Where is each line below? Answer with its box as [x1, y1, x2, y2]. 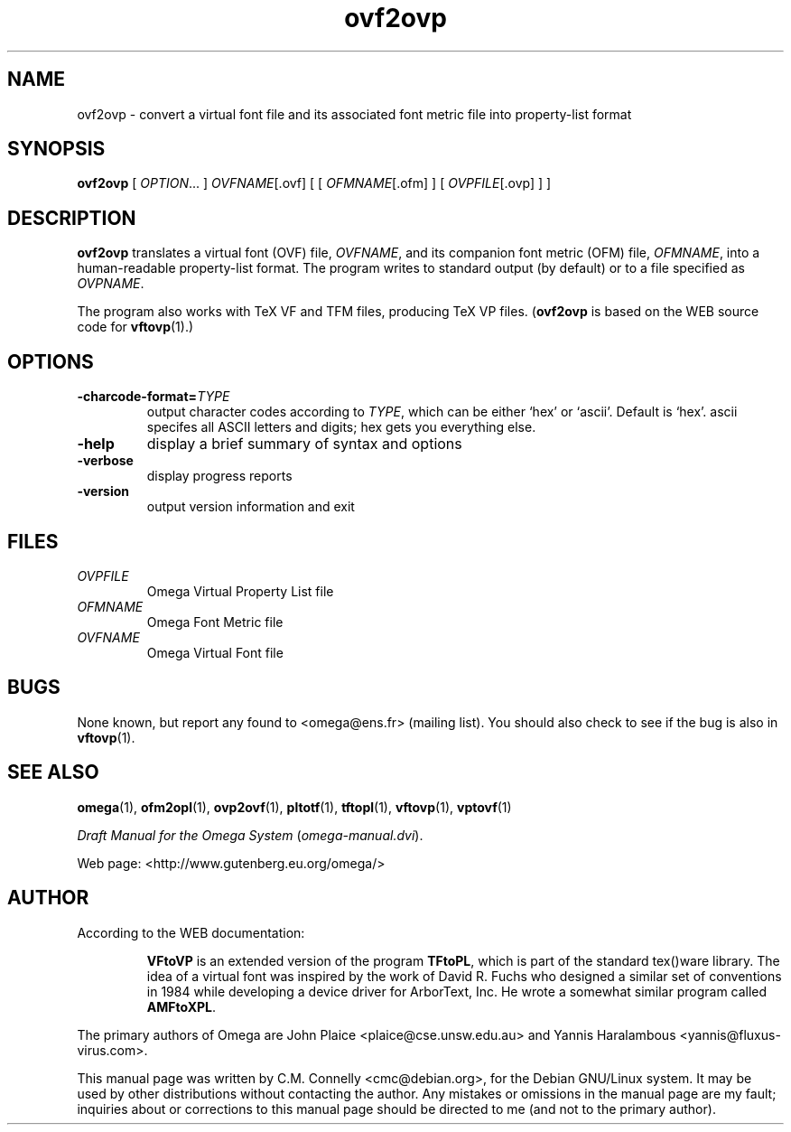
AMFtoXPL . [146, 998, 217, 1015]
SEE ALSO [7, 761, 99, 784]
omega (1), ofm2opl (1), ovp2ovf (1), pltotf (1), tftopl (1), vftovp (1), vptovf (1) [77, 799, 512, 815]
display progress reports [146, 468, 293, 484]
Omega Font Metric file [146, 613, 284, 630]
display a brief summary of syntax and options [146, 435, 462, 454]
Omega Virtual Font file [146, 644, 284, 660]
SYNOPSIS [7, 137, 106, 161]
